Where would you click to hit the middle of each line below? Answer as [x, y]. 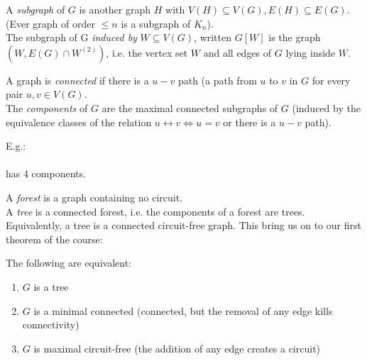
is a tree [51, 286]
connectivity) [51, 324]
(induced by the [326, 107]
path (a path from [217, 80]
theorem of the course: [54, 239]
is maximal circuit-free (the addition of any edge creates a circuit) [177, 348]
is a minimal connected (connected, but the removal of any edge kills [183, 310]
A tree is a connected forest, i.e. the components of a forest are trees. [155, 211]
